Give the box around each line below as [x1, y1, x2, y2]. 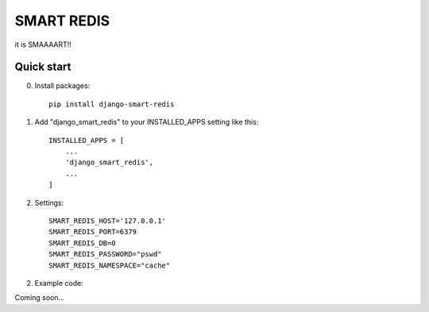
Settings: [34, 198, 64, 207]
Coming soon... [14, 293, 65, 302]
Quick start [14, 60, 71, 74]
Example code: [34, 278, 83, 287]
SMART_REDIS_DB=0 [48, 238, 116, 248]
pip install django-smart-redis [48, 99, 175, 109]
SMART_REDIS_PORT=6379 [48, 227, 137, 237]
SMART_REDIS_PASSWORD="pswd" [48, 250, 162, 259]
